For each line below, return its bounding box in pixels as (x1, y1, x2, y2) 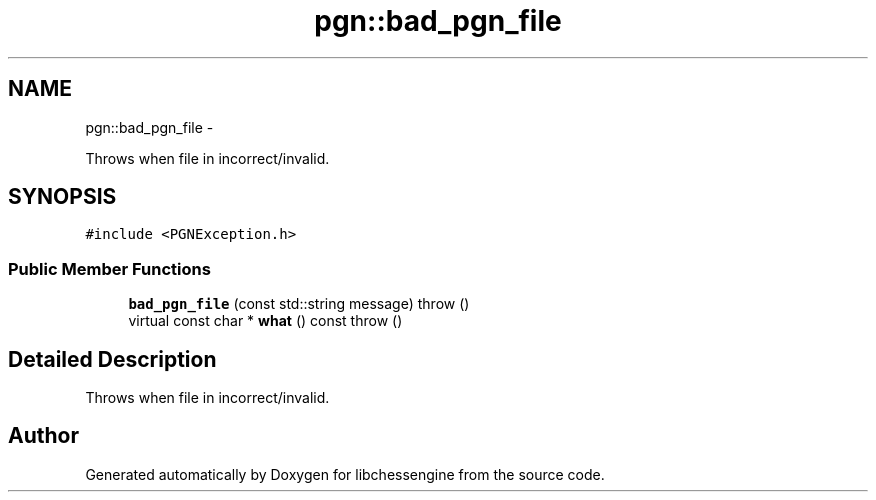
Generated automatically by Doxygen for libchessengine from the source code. (85, 465, 605, 483)
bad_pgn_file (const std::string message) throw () (128, 295, 470, 313)
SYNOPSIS (8, 184, 117, 210)
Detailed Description (8, 346, 217, 372)
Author (8, 423, 79, 449)
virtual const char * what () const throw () (128, 312, 403, 330)
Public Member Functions (8, 258, 211, 279)
